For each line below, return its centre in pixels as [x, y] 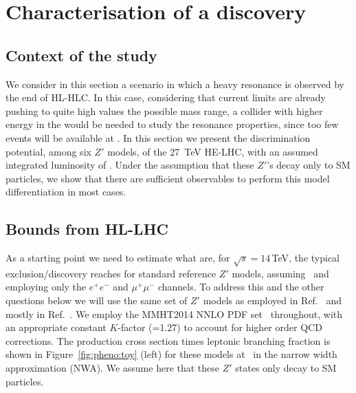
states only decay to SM [286, 368]
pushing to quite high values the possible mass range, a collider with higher [164, 110]
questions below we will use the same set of [97, 300]
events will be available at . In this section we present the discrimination [158, 137]
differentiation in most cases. [66, 192]
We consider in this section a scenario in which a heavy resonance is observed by [175, 84]
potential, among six [48, 151]
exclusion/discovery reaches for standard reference [111, 273]
